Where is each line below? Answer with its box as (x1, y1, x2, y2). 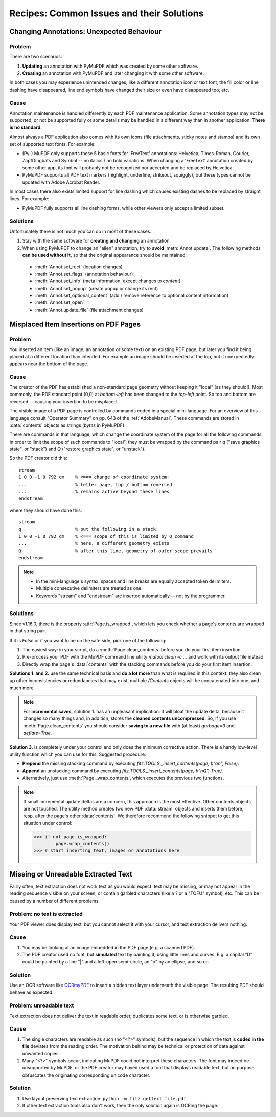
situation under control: (23, 820, 73, 826)
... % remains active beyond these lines (18, 489, 170, 494)
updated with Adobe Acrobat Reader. (22, 179, 101, 185)
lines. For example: (9, 195, 50, 202)
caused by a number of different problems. (9, 897, 100, 904)
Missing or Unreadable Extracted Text (9, 870, 132, 879)
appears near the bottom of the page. (9, 361, 89, 367)
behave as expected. (9, 989, 54, 995)
